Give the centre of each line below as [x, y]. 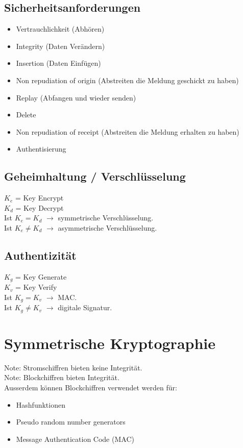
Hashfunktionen [41, 404]
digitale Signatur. [85, 307]
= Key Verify [36, 287]
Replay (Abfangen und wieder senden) [76, 97]
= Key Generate [41, 276]
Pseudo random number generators [71, 422]
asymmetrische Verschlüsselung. [107, 227]
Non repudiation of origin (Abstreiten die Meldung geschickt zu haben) [127, 80]
